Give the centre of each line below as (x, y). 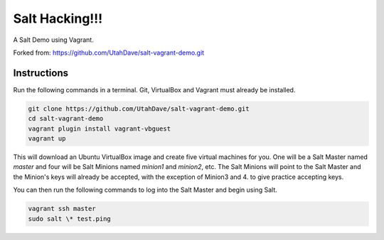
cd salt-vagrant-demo (66, 119)
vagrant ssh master (62, 209)
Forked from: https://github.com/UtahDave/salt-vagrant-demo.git (109, 53)
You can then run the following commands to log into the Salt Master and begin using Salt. (145, 190)
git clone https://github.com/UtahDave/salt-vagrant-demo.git (139, 109)
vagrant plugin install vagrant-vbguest (99, 129)
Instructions (41, 73)
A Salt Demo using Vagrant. (53, 40)
